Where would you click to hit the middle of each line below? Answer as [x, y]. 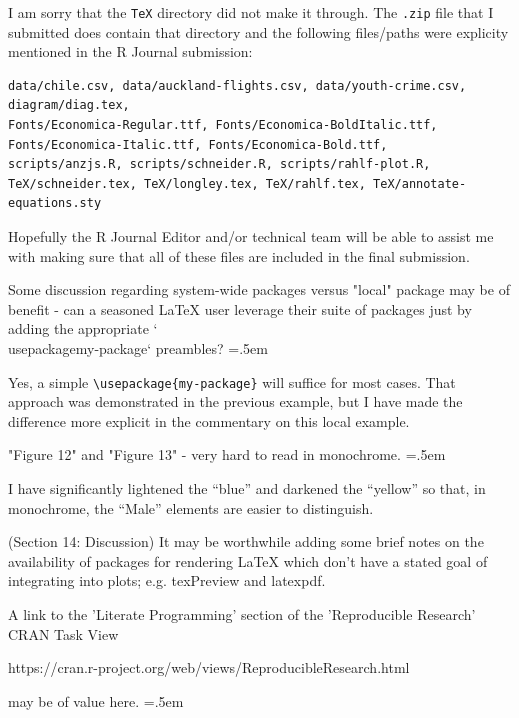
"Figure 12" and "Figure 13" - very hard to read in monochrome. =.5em [227, 454]
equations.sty [55, 203]
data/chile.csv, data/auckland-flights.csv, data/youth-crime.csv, [237, 85]
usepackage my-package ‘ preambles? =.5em [138, 347]
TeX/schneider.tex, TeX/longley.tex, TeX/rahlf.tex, [187, 183]
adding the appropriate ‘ [83, 328]
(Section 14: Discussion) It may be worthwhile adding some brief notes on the [246, 541]
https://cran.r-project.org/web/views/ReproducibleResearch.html [209, 667]
